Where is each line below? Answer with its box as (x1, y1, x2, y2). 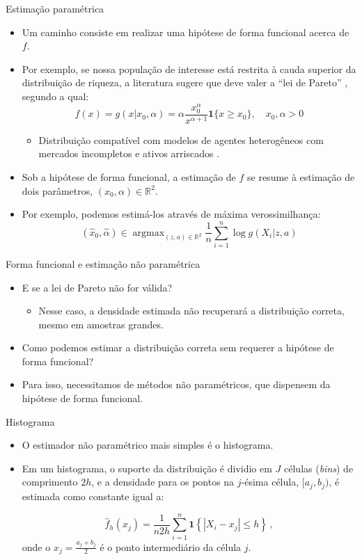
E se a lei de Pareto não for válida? (22, 280, 172, 294)
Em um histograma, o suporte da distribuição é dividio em (22, 461, 272, 475)
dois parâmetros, (22, 183, 93, 198)
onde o (22, 539, 51, 554)
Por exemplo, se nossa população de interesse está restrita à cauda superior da (22, 61, 356, 76)
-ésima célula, (241, 474, 299, 489)
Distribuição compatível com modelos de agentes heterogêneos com (38, 132, 324, 147)
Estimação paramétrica (6, 1, 104, 15)
